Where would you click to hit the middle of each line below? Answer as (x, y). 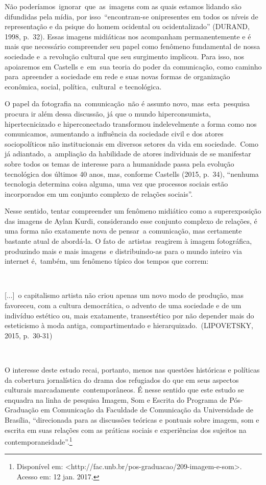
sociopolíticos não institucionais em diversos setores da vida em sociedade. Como (131, 143)
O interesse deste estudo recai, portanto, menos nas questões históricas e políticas (132, 369)
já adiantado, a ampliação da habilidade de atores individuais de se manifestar (128, 154)
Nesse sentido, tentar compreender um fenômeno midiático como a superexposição (133, 211)
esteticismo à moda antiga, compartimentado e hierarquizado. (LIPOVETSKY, (129, 325)
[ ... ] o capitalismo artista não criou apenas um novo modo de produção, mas (124, 295)
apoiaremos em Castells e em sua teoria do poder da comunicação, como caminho (133, 66)
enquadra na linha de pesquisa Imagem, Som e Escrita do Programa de (116, 399)
